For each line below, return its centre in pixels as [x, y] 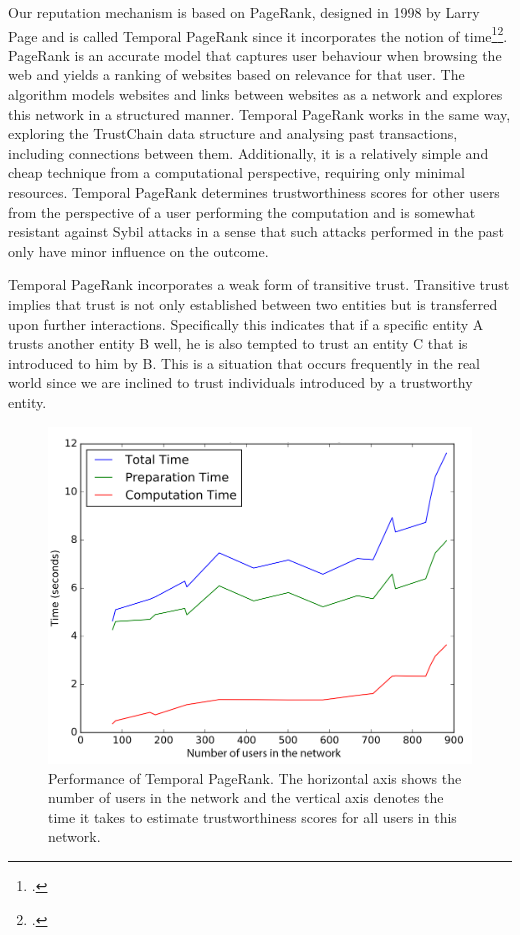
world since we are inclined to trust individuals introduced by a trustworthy [240, 382]
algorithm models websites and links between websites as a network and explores [255, 94]
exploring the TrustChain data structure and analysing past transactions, [233, 133]
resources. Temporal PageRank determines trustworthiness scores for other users [254, 192]
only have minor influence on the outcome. [138, 250]
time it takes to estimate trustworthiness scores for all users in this [252, 816]
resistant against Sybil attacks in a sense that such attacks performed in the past [256, 231]
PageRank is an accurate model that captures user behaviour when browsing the [255, 54]
